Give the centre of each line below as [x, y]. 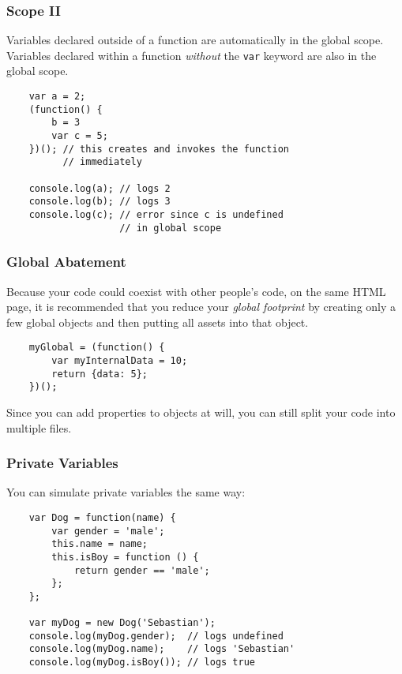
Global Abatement [66, 262]
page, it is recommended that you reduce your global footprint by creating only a [201, 307]
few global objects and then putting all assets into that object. [158, 322]
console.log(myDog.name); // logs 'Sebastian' [162, 649]
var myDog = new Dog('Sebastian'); [122, 623]
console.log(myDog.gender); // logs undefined [156, 636]
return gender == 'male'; [142, 570]
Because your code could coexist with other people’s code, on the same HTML [196, 291]
